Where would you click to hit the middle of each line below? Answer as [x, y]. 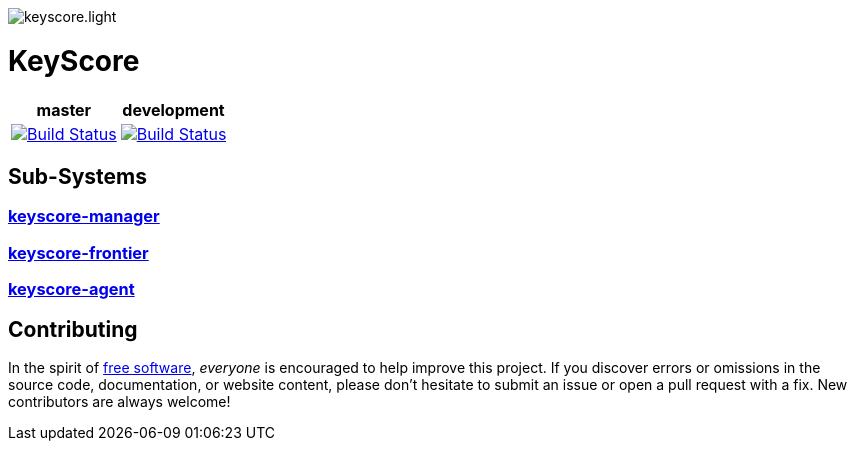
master [64, 109]
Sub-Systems [77, 176]
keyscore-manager [84, 216]
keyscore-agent [71, 289]
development [173, 109]
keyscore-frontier [78, 252]
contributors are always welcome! [119, 401]
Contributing [73, 329]
